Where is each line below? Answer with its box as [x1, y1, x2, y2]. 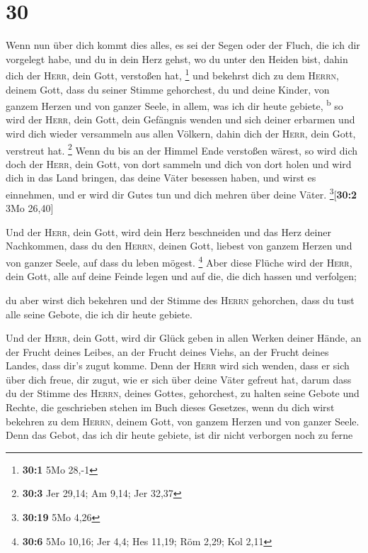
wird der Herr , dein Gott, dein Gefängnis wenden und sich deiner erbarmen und [6, 112, 355, 127]
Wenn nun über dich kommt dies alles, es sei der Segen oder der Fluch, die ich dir [6, 38, 360, 52]
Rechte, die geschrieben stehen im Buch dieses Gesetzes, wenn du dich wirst [6, 400, 335, 415]
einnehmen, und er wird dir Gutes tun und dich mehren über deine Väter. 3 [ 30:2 [6, 185, 357, 201]
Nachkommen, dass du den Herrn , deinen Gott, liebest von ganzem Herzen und [6, 238, 352, 253]
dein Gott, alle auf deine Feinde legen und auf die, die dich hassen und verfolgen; [6, 269, 357, 284]
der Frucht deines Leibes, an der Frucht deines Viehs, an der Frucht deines [6, 344, 329, 359]
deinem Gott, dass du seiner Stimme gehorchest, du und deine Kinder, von [6, 82, 330, 96]
